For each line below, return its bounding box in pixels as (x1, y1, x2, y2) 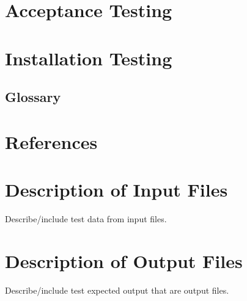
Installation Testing (5, 45, 172, 70)
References (5, 129, 98, 154)
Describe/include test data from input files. (5, 212, 167, 225)
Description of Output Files (5, 248, 243, 273)
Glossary (5, 87, 61, 106)
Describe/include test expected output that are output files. (5, 283, 229, 296)
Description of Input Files (5, 177, 228, 202)
